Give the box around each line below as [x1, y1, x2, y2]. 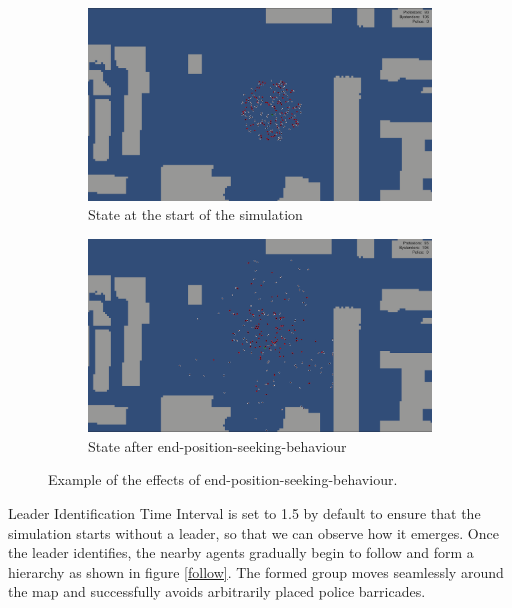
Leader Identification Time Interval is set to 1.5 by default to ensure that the [8, 502, 481, 523]
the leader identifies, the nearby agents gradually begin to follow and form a [8, 542, 474, 563]
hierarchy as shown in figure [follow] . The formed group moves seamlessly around [8, 561, 504, 582]
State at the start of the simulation [88, 204, 303, 225]
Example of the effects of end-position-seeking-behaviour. [48, 469, 398, 490]
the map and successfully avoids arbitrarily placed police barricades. [8, 581, 426, 602]
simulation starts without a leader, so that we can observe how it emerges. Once [8, 522, 499, 543]
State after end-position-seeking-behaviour [88, 435, 347, 456]
